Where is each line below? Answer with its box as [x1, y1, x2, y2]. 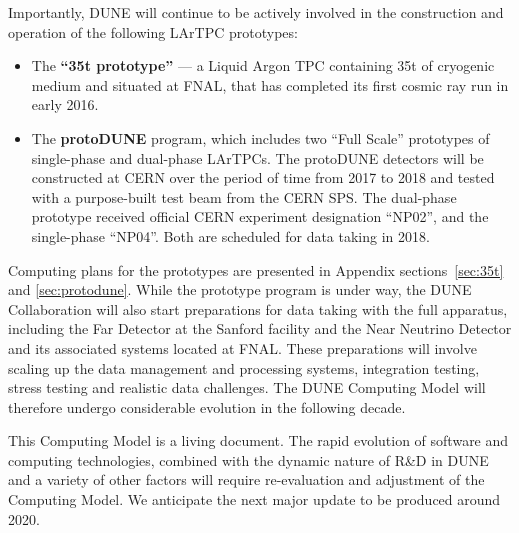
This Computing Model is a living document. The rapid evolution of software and [8, 430, 509, 451]
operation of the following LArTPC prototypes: [8, 21, 298, 42]
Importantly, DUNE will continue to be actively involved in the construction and [8, 2, 504, 22]
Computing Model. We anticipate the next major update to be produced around [8, 489, 501, 510]
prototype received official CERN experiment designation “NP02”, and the [31, 206, 489, 227]
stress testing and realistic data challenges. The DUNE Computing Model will [8, 377, 486, 398]
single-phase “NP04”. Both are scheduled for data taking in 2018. [31, 225, 430, 246]
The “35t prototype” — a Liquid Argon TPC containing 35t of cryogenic [31, 55, 495, 76]
